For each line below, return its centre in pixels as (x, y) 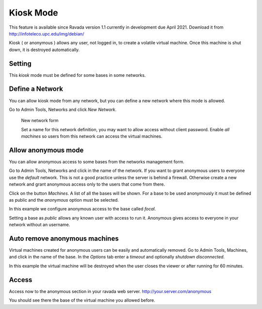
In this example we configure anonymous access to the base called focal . (82, 209)
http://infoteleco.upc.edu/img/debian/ (47, 34)
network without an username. (40, 225)
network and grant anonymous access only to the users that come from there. (87, 184)
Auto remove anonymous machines (64, 238)
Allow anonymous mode (46, 150)
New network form (40, 120)
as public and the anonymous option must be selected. (64, 200)
